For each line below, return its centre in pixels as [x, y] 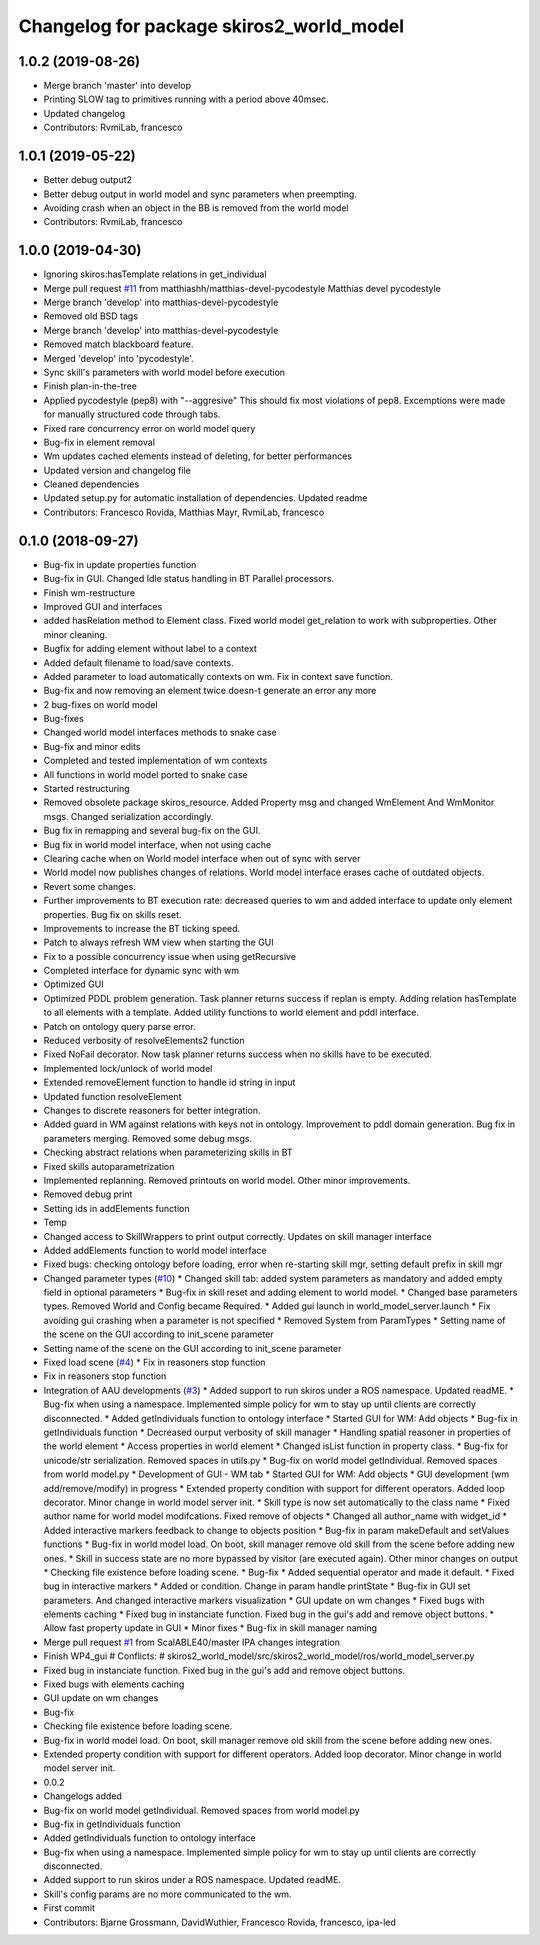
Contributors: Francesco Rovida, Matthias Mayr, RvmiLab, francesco [184, 512]
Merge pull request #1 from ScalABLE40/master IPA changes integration [191, 1642]
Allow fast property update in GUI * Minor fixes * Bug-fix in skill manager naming [210, 1628]
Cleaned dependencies [91, 484]
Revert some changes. [90, 886]
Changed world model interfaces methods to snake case [160, 732]
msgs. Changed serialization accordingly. [128, 816]
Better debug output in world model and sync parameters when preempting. [200, 194]
